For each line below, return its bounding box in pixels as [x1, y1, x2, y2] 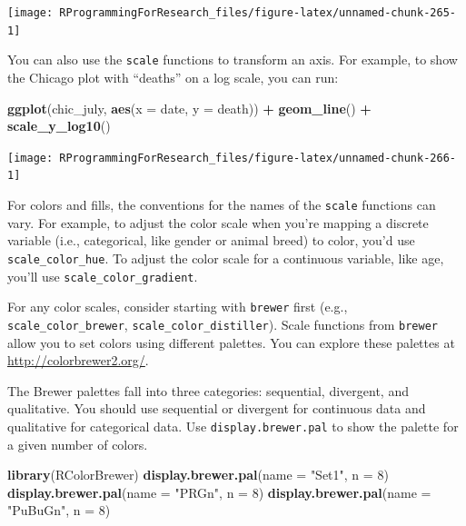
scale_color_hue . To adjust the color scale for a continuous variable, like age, [7, 248, 444, 267]
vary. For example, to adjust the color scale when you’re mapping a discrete [7, 213, 429, 232]
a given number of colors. [7, 434, 148, 453]
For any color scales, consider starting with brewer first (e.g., [7, 297, 348, 316]
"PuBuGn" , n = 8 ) [7, 501, 111, 520]
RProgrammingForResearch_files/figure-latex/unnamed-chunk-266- [59, 151, 456, 164]
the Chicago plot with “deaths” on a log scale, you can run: [7, 67, 339, 86]
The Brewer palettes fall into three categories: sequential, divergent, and [7, 381, 409, 400]
